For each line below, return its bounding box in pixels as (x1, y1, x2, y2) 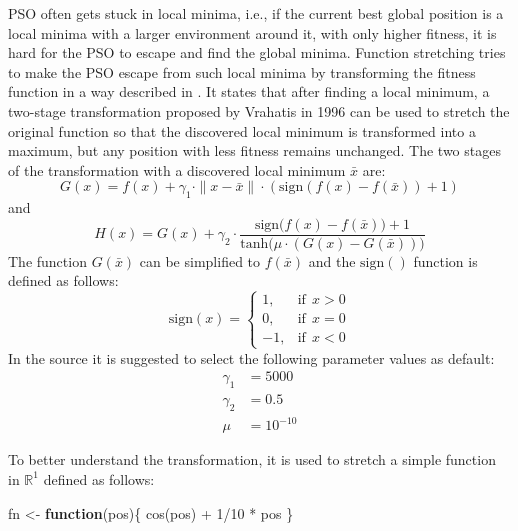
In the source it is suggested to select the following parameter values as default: (8, 347, 495, 368)
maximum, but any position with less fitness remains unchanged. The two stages (8, 140, 501, 161)
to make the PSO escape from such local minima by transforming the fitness (8, 61, 476, 82)
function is (413, 250, 478, 271)
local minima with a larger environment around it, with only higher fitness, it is (8, 22, 497, 43)
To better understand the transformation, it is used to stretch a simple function (8, 449, 496, 470)
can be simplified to (139, 250, 261, 271)
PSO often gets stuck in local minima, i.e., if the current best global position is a (8, 3, 504, 23)
